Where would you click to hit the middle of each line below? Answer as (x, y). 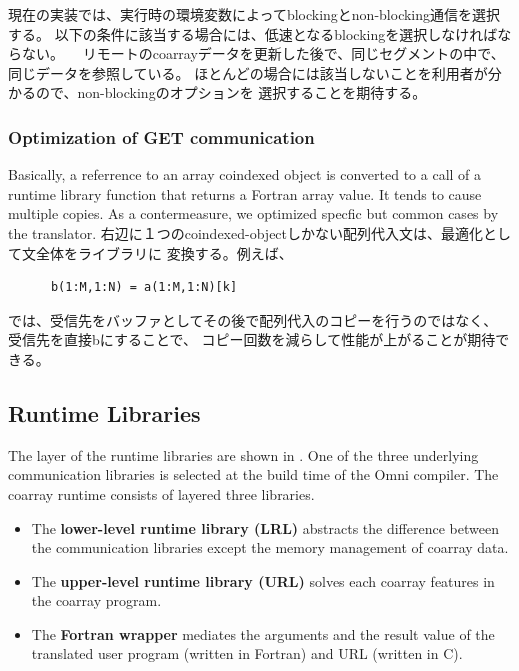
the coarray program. (96, 600)
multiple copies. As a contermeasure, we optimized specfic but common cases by (253, 213)
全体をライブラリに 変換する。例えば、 (164, 252)
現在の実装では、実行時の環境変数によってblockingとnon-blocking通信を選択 (254, 14)
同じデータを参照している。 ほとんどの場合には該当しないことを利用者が (248, 72)
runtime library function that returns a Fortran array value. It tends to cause (245, 193)
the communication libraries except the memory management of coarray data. (270, 547)
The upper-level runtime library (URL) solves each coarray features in (263, 580)
